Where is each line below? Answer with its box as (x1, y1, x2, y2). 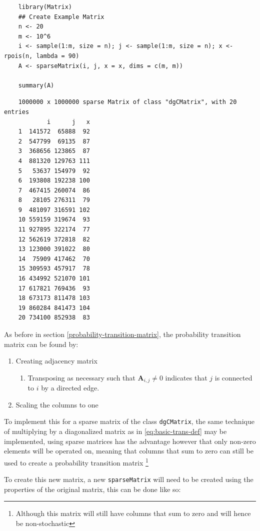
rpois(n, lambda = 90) (4, 52, 79, 59)
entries (4, 108, 29, 115)
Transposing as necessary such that (27, 372, 135, 382)
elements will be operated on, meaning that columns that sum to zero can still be (4, 445, 253, 456)
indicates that (165, 372, 207, 382)
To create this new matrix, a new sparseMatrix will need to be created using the (4, 474, 253, 484)
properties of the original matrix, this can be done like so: (4, 483, 181, 494)
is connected (214, 372, 252, 382)
